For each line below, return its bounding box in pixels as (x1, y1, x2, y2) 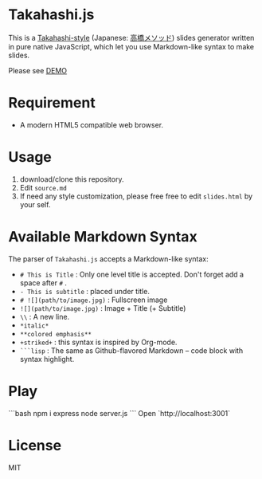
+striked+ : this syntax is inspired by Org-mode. (19, 337, 178, 347)
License (8, 436, 62, 454)
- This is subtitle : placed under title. (19, 286, 150, 296)
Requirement (8, 94, 96, 112)
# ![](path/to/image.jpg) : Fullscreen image (19, 295, 168, 304)
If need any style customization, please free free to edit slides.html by (19, 191, 253, 201)
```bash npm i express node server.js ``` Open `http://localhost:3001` (8, 408, 231, 418)
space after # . (19, 277, 68, 288)
